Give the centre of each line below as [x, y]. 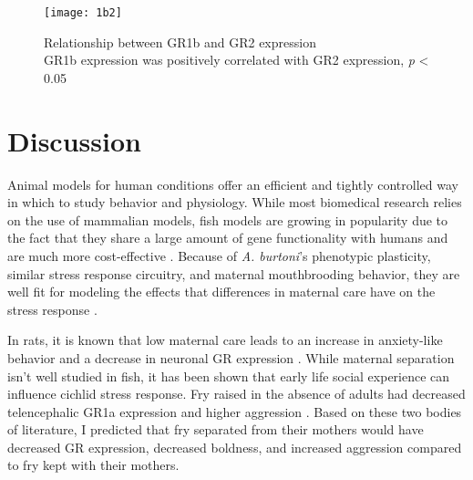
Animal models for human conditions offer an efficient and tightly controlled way [233, 184]
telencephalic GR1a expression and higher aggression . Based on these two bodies [235, 411]
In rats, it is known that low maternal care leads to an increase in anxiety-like [225, 340]
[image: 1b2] [83, 13]
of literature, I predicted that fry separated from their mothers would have [216, 429]
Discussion [74, 140]
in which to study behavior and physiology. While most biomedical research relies [235, 202]
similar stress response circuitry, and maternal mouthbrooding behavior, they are [234, 273]
